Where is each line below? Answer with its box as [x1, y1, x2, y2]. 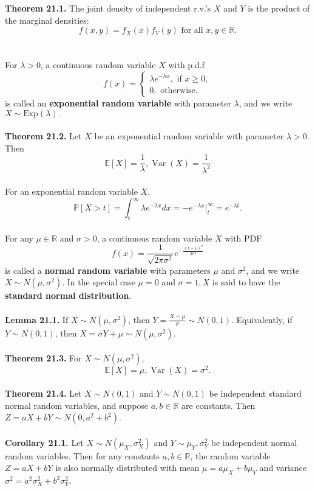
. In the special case [62, 276, 135, 288]
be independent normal [211, 436, 297, 448]
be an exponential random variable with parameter [94, 130, 284, 142]
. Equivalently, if [231, 313, 293, 326]
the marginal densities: [5, 13, 89, 26]
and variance [259, 461, 307, 474]
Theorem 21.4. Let [5, 386, 82, 399]
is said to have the [212, 276, 280, 288]
